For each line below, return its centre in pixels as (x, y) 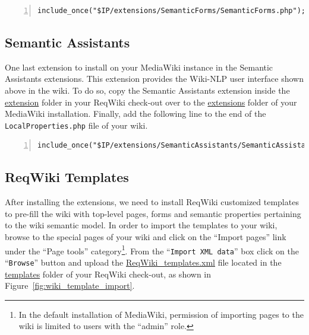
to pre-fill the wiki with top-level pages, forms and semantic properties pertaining (153, 213)
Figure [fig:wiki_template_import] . (70, 285)
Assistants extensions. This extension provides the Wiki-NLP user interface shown (154, 79)
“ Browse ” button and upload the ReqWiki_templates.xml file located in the (143, 262)
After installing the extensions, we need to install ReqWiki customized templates (152, 202)
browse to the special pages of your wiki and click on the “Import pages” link (146, 237)
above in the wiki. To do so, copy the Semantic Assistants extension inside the (147, 90)
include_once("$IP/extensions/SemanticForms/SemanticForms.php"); (172, 11)
